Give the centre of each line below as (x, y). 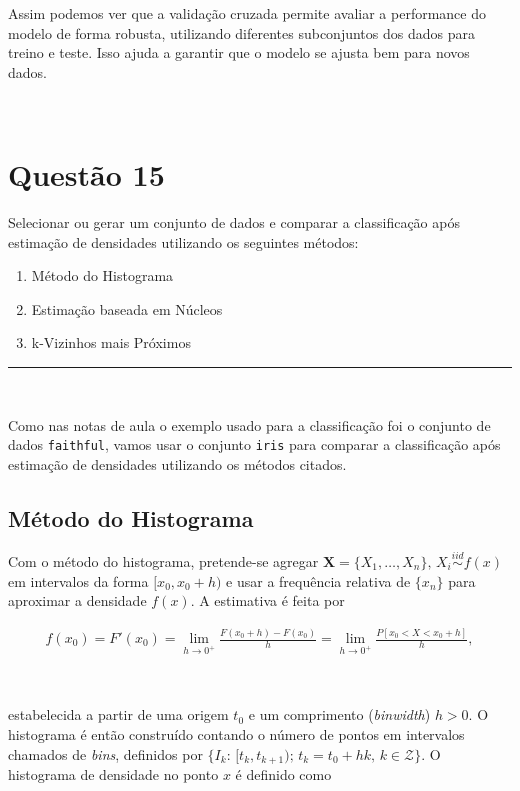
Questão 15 (86, 174)
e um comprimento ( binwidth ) (339, 714)
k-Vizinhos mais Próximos (111, 342)
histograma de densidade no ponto (113, 774)
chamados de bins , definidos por (105, 753)
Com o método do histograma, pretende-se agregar (163, 560)
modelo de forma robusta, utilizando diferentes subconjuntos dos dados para (241, 32)
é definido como (283, 774)
